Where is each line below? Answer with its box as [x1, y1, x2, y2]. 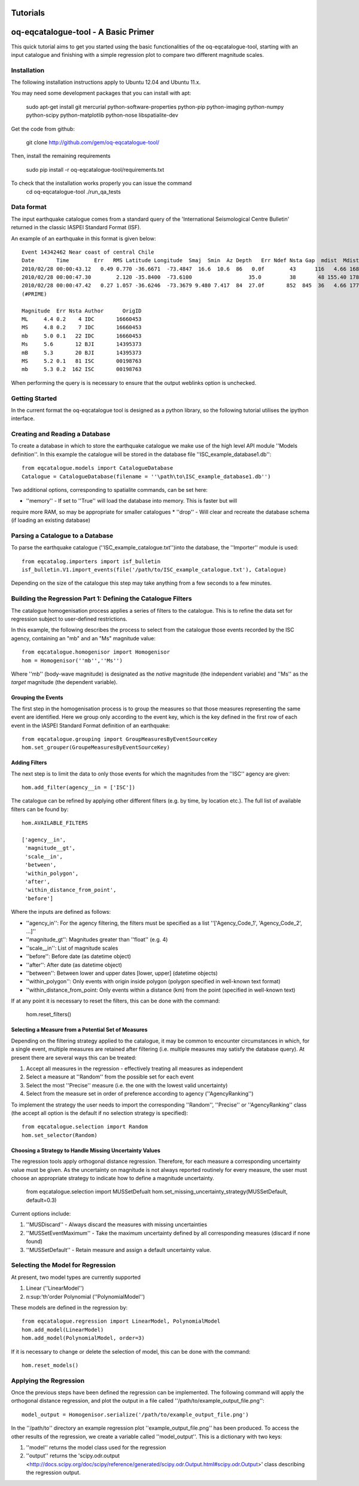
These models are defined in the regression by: [11, 1303, 128, 1311]
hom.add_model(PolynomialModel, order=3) [22, 1335, 145, 1342]
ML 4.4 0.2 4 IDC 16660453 [22, 316, 142, 323]
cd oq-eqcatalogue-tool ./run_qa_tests [26, 188, 121, 195]
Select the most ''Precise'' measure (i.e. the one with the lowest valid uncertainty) [26, 1081, 228, 1089]
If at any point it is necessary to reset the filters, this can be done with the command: [11, 997, 220, 1005]
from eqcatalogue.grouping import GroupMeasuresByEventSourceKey [22, 736, 218, 742]
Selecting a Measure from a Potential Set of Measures [11, 1026, 148, 1034]
